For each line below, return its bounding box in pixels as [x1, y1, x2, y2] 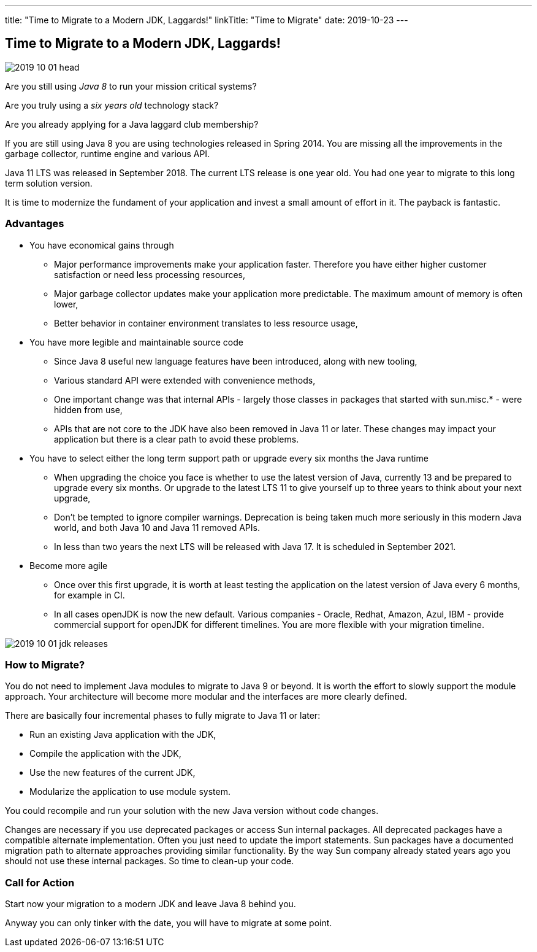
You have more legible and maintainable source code [29, 336, 243, 347]
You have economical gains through [29, 239, 174, 250]
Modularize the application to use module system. [29, 786, 230, 797]
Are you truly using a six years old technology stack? [5, 99, 219, 110]
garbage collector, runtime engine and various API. [5, 148, 210, 159]
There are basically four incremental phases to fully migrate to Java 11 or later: [5, 710, 321, 721]
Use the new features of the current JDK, [29, 767, 196, 778]
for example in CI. [54, 589, 125, 600]
